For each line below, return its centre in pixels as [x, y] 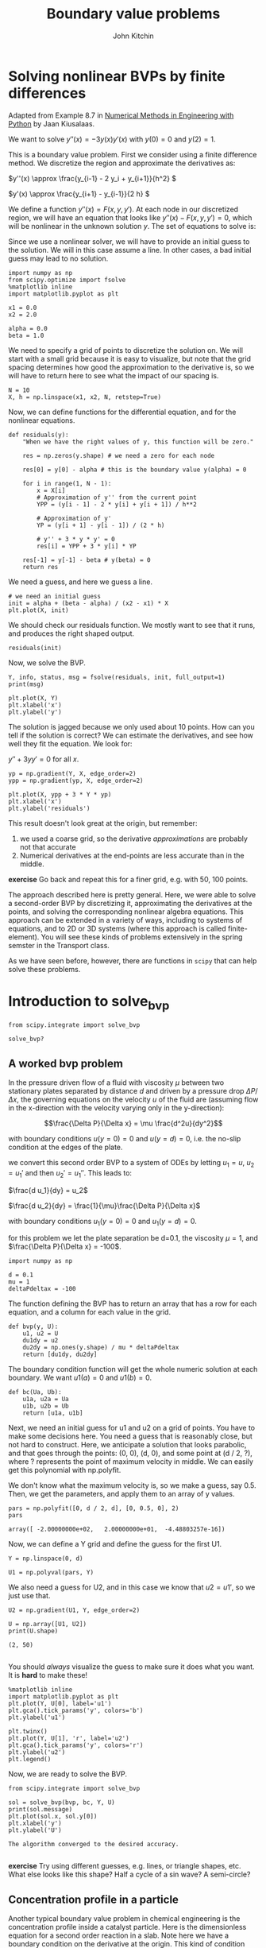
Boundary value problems [133, 14]
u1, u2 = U [40, 1334]
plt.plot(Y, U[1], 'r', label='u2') [69, 1739]
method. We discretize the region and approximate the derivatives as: [122, 163]
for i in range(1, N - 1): [67, 483]
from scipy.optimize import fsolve [67, 280]
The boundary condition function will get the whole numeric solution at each [133, 1369]
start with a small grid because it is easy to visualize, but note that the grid [130, 358]
